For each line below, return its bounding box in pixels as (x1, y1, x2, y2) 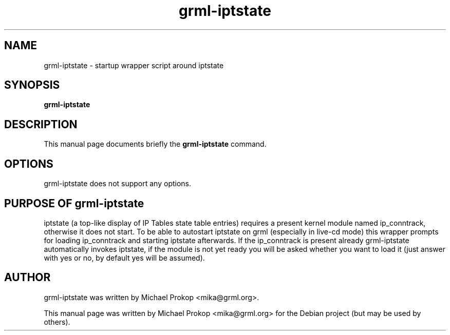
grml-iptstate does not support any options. (44, 179, 192, 188)
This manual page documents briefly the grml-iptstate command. (44, 140, 267, 149)
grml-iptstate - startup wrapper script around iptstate (44, 61, 224, 70)
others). (44, 317, 70, 326)
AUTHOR (4, 271, 51, 284)
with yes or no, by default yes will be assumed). (44, 253, 205, 262)
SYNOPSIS (4, 78, 60, 92)
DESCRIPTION (4, 117, 78, 131)
